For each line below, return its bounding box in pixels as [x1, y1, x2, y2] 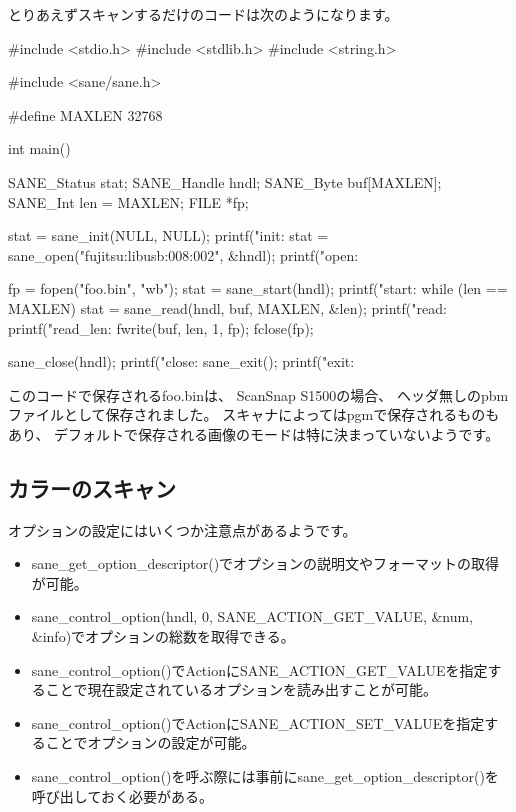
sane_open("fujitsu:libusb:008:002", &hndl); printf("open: [8, 244, 359, 265]
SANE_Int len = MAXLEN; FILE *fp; [8, 191, 249, 212]
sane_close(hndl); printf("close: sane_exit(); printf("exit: [8, 351, 355, 372]
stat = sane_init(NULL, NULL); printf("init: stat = [8, 225, 329, 246]
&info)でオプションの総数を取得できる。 [31, 626, 295, 647]
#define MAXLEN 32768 [8, 104, 163, 125]
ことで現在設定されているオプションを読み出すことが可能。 [45, 679, 437, 700]
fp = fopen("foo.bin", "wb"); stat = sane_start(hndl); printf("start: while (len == [8, 278, 508, 299]
